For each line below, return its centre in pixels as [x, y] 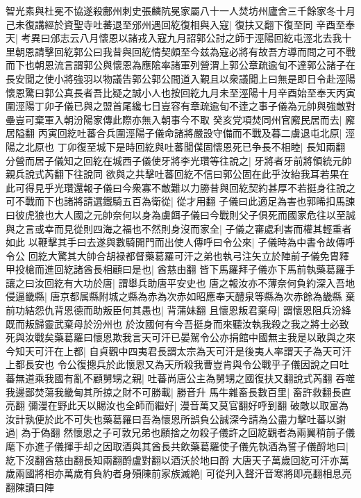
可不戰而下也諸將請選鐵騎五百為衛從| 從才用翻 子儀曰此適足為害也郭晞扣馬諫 [180, 201]
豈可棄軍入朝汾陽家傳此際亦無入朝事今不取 [112, 119]
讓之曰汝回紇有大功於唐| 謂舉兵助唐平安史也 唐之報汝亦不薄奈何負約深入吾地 [180, 282]
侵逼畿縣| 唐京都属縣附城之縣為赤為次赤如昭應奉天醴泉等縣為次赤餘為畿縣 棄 [180, 296]
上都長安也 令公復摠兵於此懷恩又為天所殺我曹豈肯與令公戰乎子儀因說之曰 [173, 364]
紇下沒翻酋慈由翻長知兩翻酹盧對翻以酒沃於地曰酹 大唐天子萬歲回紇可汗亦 [173, 459]
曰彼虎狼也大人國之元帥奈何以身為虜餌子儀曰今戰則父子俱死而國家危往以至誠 [180, 214]
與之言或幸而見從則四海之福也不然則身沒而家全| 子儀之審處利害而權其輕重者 [179, 228]
